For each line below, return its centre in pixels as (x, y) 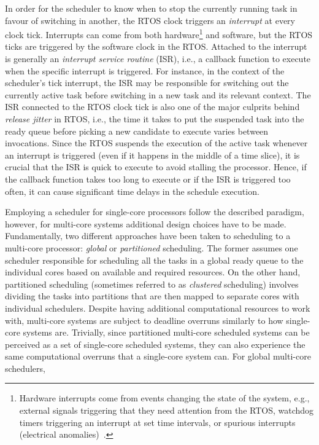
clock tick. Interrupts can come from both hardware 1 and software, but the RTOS (159, 33)
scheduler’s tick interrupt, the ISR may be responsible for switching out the (147, 83)
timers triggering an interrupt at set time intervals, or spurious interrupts (157, 422)
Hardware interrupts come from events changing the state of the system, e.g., (164, 398)
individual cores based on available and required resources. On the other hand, (153, 272)
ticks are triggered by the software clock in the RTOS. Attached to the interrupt (156, 46)
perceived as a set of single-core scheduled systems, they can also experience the (155, 344)
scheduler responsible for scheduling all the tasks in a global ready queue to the (154, 260)
